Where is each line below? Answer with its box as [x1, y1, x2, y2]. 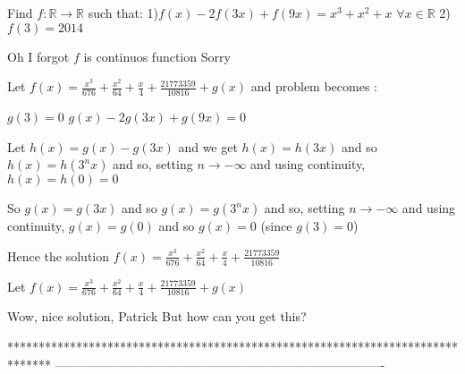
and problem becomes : [250, 77, 377, 96]
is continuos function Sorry [83, 47, 231, 65]
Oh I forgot [7, 47, 70, 65]
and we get [178, 137, 238, 156]
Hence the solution [7, 246, 110, 265]
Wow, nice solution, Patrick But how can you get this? [7, 307, 307, 326]
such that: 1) [88, 4, 158, 21]
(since [260, 217, 292, 235]
